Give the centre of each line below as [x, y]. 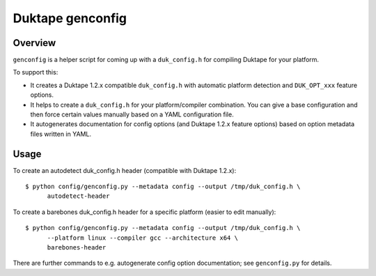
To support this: [36, 72]
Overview [34, 43]
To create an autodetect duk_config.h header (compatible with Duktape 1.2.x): [125, 170]
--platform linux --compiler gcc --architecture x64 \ [142, 238]
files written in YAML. [61, 134]
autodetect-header [78, 196]
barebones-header [77, 248]
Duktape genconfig [70, 18]
